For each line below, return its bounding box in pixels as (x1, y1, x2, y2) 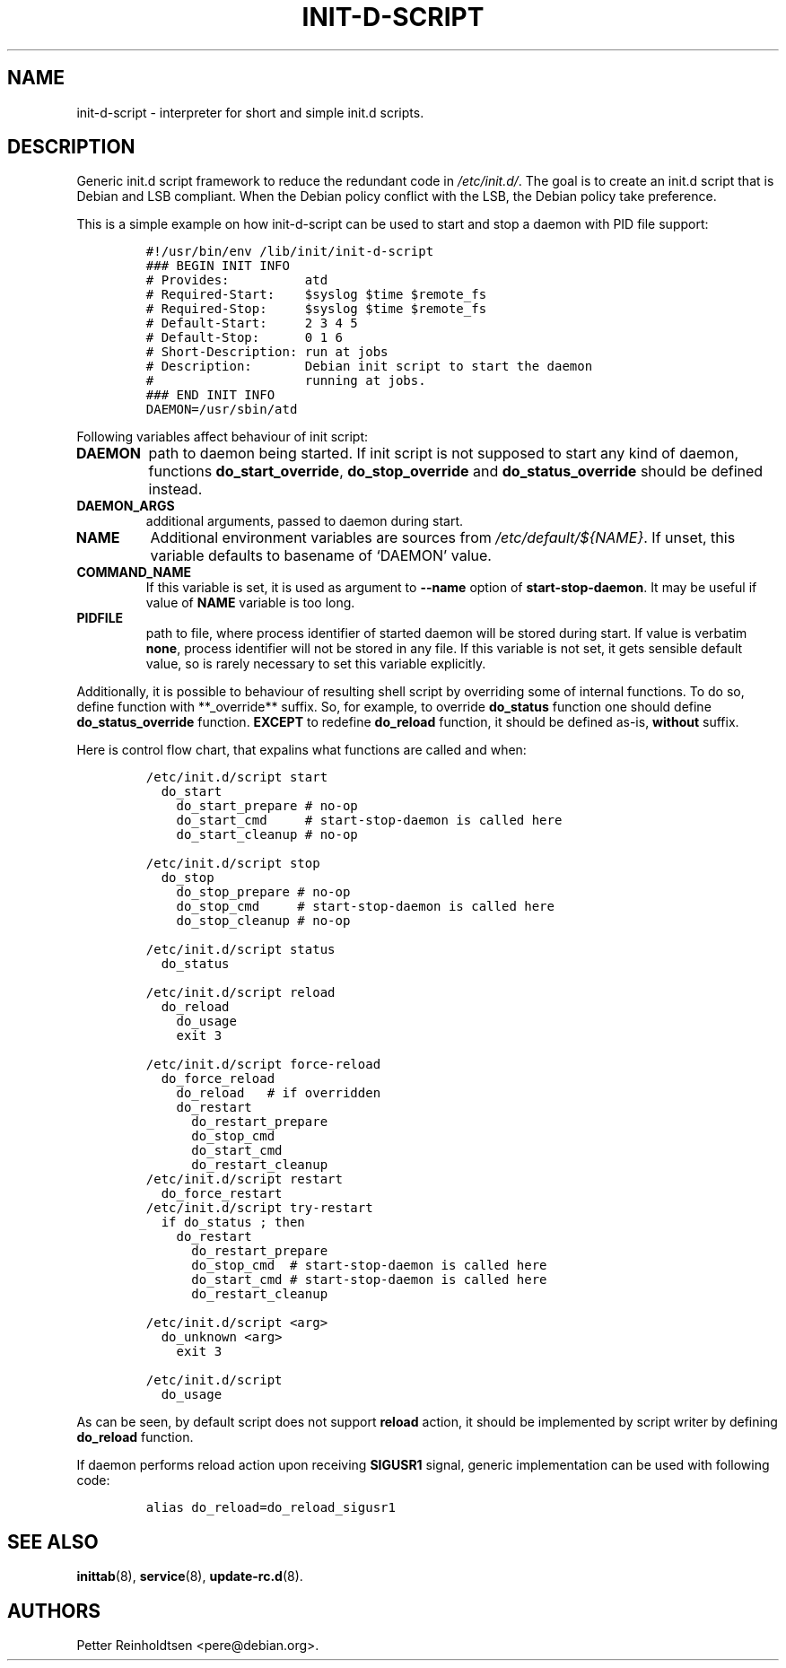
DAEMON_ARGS (76, 498, 175, 514)
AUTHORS (7, 1599, 101, 1622)
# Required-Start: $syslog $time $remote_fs (145, 287, 487, 302)
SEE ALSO (7, 1530, 99, 1553)
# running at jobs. (145, 373, 426, 389)
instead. (148, 480, 203, 499)
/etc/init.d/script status (145, 942, 336, 957)
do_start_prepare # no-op (176, 799, 358, 814)
